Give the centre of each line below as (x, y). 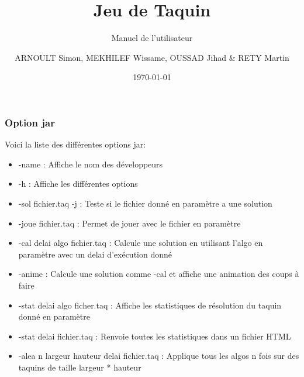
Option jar (30, 122)
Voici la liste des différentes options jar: (75, 144)
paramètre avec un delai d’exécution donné (95, 254)
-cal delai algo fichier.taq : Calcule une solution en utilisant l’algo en (141, 243)
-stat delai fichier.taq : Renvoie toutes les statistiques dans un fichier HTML (155, 336)
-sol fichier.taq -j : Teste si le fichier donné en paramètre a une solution (145, 203)
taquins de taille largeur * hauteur (80, 367)
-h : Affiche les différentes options (78, 184)
